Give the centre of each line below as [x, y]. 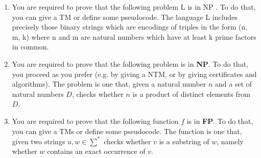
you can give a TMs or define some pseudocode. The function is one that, [127, 131]
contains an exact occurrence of [96, 151]
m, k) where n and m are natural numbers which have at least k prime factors [134, 36]
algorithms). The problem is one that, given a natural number [109, 84]
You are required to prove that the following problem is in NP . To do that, [130, 63]
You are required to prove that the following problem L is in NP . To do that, [134, 7]
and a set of [234, 84]
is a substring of [184, 141]
